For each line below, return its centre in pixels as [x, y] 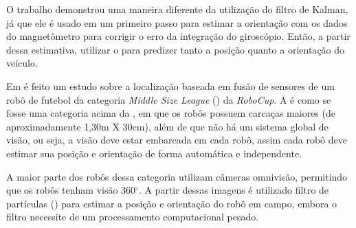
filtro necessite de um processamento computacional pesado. [133, 217]
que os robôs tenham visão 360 [71, 190]
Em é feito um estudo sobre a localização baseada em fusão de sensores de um [170, 85]
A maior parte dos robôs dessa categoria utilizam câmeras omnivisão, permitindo [177, 176]
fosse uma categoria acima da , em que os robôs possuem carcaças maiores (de [171, 113]
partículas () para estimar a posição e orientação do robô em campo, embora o [172, 203]
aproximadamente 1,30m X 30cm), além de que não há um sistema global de [167, 126]
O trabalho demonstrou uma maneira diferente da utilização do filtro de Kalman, [177, 9]
